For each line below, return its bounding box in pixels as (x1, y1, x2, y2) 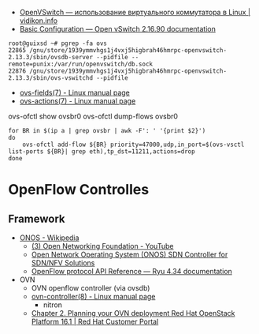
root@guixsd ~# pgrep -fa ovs (8, 39, 108, 47)
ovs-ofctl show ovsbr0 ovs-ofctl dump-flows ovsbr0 (8, 111, 179, 121)
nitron (43, 300, 63, 310)
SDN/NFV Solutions (31, 258, 95, 268)
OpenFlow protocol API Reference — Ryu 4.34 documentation (31, 267, 232, 276)
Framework (8, 212, 65, 225)
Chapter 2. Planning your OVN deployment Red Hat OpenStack (31, 309, 235, 317)
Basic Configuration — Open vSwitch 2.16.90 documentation (19, 24, 216, 33)
